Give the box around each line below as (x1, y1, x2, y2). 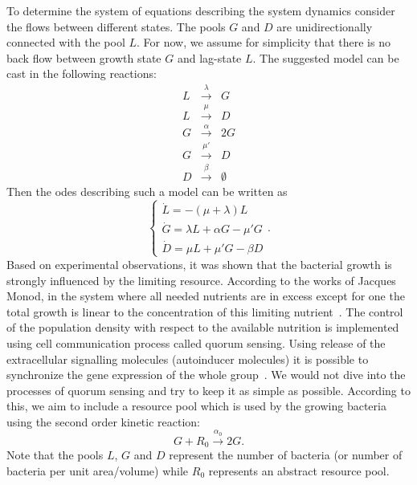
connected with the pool (6, 34, 125, 51)
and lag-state (177, 49, 242, 66)
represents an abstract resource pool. (208, 462, 390, 479)
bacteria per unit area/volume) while (6, 462, 189, 479)
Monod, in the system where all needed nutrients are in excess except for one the (6, 287, 405, 304)
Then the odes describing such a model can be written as (6, 183, 288, 200)
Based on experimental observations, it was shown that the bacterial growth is (6, 255, 392, 272)
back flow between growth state (6, 49, 161, 66)
